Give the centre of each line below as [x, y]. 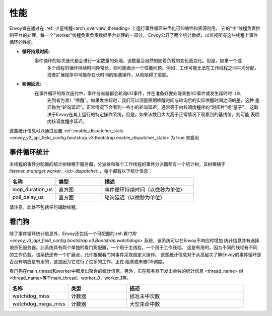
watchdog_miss [31, 296]
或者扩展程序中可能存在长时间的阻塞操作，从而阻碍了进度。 [109, 74]
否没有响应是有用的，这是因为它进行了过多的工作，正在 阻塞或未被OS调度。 [88, 262]
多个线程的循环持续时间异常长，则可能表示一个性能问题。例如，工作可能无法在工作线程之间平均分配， [153, 67]
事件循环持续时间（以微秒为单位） [145, 190]
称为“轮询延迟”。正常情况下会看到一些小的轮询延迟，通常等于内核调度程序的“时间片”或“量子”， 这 [153, 107]
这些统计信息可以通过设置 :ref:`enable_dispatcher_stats [66, 130]
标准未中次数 [145, 296]
